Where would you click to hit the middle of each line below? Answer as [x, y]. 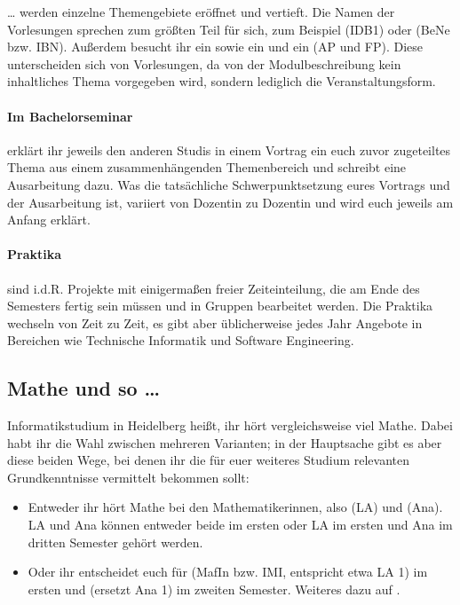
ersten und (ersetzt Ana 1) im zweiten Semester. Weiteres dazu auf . [214, 589]
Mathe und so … [84, 388]
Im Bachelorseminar [70, 116]
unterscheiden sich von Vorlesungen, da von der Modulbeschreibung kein [204, 63]
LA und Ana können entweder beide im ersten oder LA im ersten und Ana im [240, 525]
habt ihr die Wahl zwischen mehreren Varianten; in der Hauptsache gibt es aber [225, 442]
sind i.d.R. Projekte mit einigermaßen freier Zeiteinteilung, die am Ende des [214, 288]
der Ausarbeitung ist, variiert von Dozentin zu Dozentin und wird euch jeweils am [230, 202]
